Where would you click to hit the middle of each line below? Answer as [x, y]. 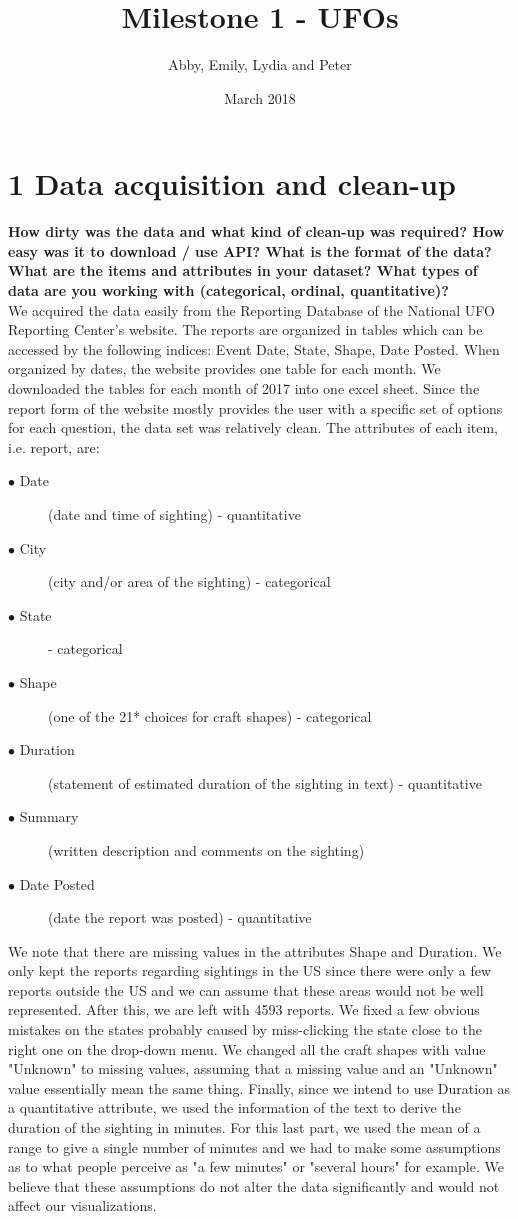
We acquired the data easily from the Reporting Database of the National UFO [251, 309]
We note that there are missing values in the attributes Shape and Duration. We [255, 950]
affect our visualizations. [82, 1205]
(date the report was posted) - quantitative [180, 917]
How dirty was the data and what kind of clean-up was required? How [256, 231]
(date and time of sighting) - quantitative [174, 513]
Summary [49, 816]
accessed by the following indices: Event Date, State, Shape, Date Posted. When [254, 348]
